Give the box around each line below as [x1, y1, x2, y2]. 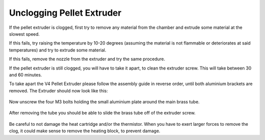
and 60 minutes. [9, 71, 42, 78]
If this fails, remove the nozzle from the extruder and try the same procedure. [9, 56, 165, 62]
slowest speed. [9, 31, 40, 37]
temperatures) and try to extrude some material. [9, 47, 106, 53]
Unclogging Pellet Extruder [9, 7, 122, 18]
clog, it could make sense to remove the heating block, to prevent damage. [9, 128, 160, 134]
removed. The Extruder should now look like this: [9, 88, 108, 93]
